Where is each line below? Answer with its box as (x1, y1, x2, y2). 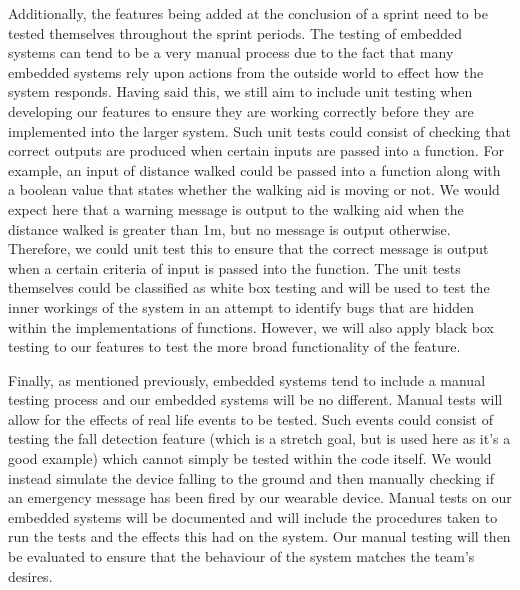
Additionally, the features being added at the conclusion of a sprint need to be (8, 3, 488, 23)
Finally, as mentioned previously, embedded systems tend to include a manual (8, 369, 486, 390)
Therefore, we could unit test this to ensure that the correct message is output (8, 238, 489, 259)
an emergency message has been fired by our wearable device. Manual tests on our (8, 487, 512, 508)
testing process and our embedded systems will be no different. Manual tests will (8, 389, 503, 410)
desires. (8, 565, 53, 586)
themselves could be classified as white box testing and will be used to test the (8, 277, 490, 298)
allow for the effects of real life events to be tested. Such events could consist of (8, 408, 494, 429)
